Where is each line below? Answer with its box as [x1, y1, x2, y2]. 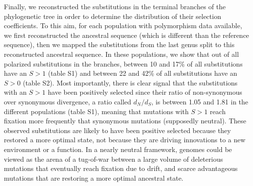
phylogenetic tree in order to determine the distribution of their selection [4, 11, 221, 21]
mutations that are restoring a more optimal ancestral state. [4, 172, 183, 183]
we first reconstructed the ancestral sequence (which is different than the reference [4, 30, 249, 40]
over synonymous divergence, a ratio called [4, 96, 131, 106]
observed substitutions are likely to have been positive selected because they [4, 125, 231, 135]
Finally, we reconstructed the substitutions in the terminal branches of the [4, 1, 226, 11]
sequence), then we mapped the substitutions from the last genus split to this [4, 39, 235, 50]
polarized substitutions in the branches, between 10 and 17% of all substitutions [4, 58, 243, 68]
